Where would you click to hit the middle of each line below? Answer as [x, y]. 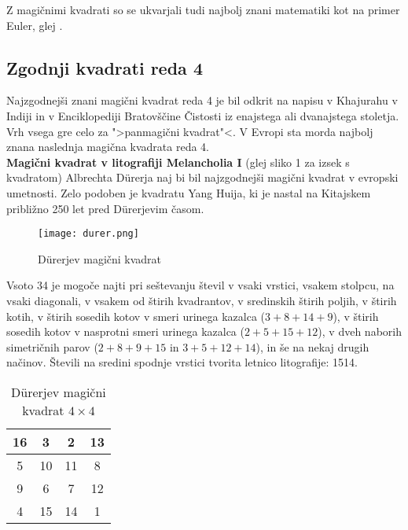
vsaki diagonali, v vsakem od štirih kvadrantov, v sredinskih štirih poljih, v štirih [202, 300]
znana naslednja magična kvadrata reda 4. [108, 147]
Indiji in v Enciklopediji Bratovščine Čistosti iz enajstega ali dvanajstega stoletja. [203, 115]
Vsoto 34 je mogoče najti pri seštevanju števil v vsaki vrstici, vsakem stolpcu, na [200, 285]
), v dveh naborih [360, 331]
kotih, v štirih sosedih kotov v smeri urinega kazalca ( [136, 316]
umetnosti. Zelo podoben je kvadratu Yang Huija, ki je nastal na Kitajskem [189, 192]
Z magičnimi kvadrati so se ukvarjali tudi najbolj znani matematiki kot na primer [203, 9]
